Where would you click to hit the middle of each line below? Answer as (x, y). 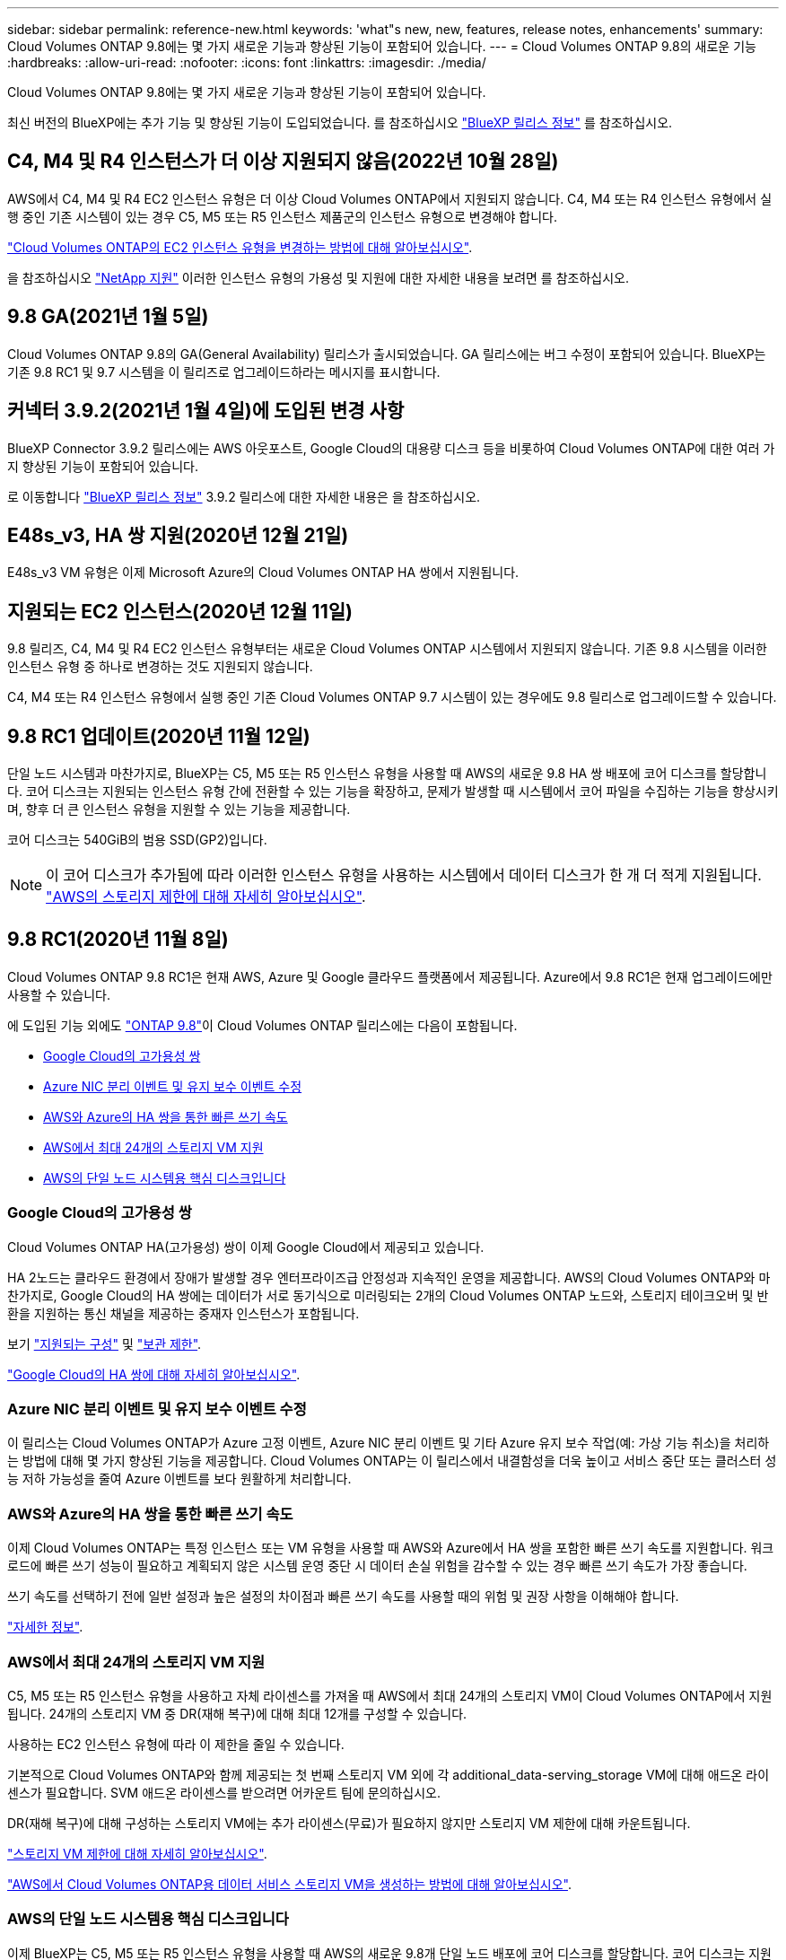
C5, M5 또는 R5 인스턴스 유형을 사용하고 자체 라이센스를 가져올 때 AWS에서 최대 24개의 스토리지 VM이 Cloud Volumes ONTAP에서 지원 (390, 1695)
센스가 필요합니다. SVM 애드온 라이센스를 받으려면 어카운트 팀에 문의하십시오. (224, 1792)
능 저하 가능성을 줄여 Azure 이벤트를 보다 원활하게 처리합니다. (179, 1479)
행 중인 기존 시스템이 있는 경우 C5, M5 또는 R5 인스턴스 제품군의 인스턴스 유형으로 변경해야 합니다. (282, 216)
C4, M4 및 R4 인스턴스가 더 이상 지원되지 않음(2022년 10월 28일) (283, 162)
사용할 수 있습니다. (59, 994)
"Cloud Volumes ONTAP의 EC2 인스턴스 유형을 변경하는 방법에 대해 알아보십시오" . (240, 247)
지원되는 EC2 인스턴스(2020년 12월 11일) (180, 611)
